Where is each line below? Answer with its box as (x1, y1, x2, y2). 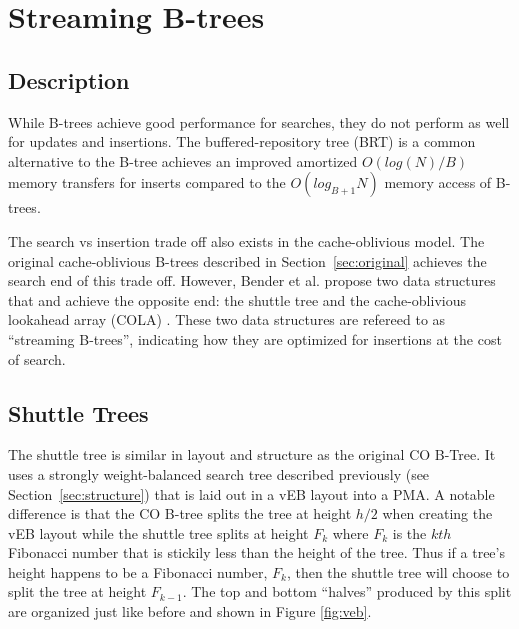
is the (392, 522, 427, 543)
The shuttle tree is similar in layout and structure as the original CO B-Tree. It (8, 444, 496, 465)
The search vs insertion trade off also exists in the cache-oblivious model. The (8, 230, 485, 251)
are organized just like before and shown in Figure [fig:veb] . (8, 601, 372, 622)
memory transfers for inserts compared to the (8, 172, 286, 193)
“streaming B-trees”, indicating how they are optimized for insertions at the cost (8, 328, 502, 349)
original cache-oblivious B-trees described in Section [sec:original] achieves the (8, 250, 487, 271)
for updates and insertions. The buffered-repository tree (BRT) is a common (8, 131, 476, 152)
